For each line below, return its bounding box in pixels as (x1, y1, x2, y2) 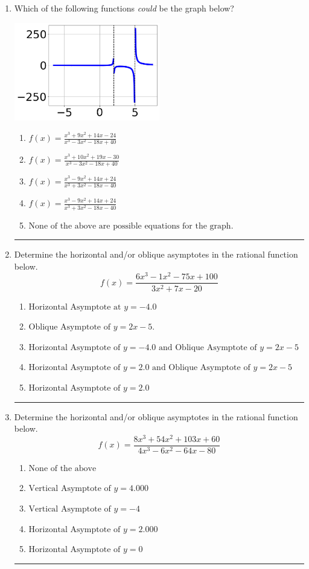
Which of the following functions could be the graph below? (14, 2, 234, 14)
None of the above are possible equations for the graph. (28, 221, 234, 230)
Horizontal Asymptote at (28, 302, 121, 311)
